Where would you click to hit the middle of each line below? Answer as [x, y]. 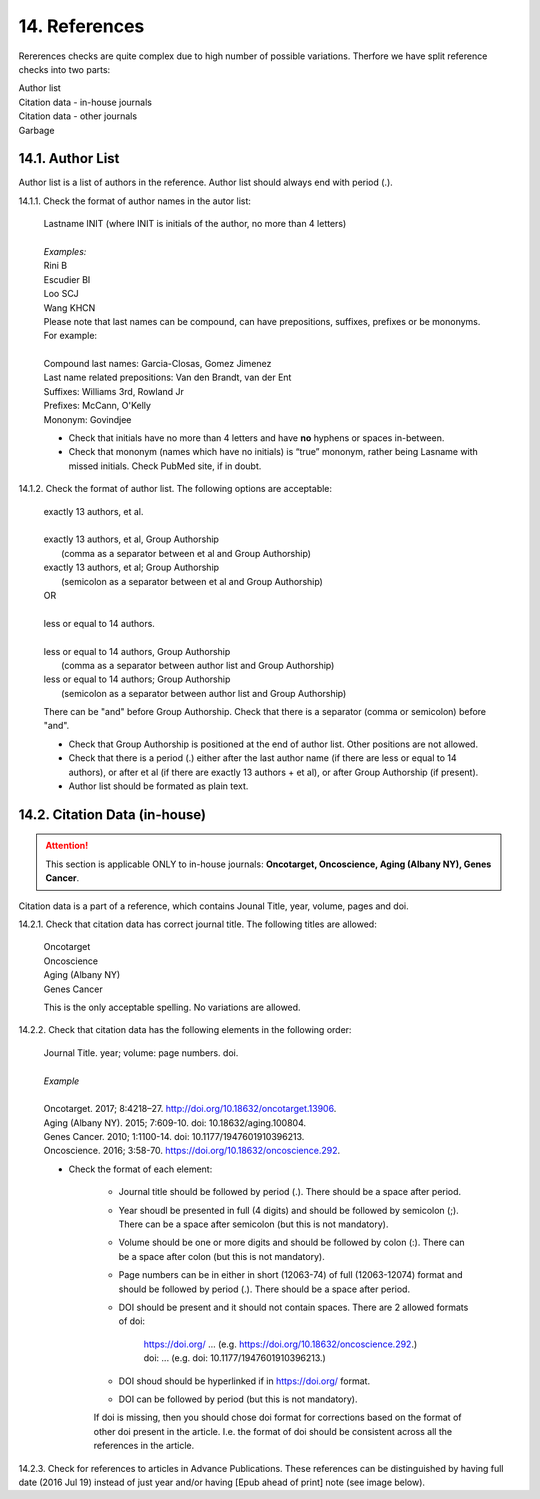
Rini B [55, 266]
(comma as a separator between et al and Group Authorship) [186, 553]
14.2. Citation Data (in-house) [112, 814]
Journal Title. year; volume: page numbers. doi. [141, 1052]
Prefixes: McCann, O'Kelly [97, 406]
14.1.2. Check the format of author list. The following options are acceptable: [175, 489]
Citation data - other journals [78, 116]
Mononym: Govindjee [87, 419]
